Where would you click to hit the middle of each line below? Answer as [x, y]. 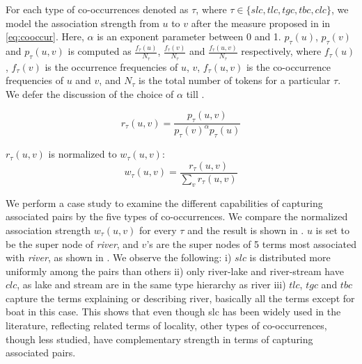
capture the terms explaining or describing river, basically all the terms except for [180, 298]
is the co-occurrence [289, 66]
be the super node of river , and [72, 243]
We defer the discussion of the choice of [90, 93]
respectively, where [281, 51]
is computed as [100, 51]
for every [158, 230]
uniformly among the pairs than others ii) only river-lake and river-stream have [175, 271]
